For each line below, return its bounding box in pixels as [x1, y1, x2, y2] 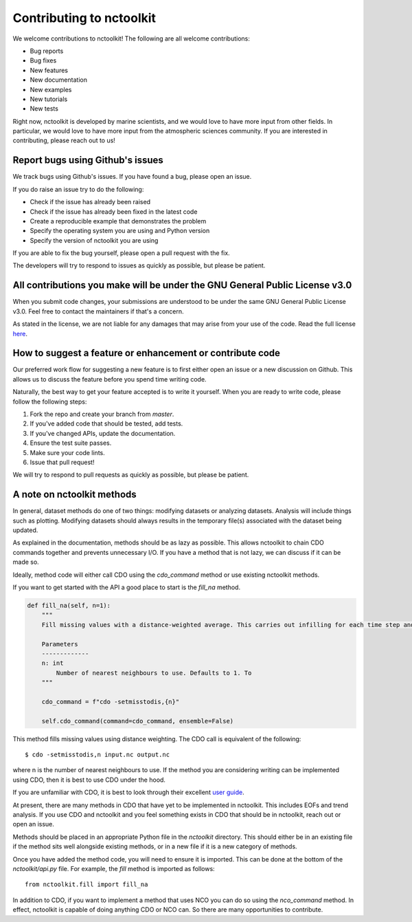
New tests [30, 105, 58, 113]
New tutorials [30, 95, 68, 103]
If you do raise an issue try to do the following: [12, 185, 144, 193]
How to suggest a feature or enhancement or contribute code [12, 347, 281, 359]
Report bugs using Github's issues [12, 155, 164, 166]
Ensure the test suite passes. [30, 439, 112, 447]
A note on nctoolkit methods [12, 489, 137, 501]
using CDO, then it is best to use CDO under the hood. [12, 776, 166, 784]
